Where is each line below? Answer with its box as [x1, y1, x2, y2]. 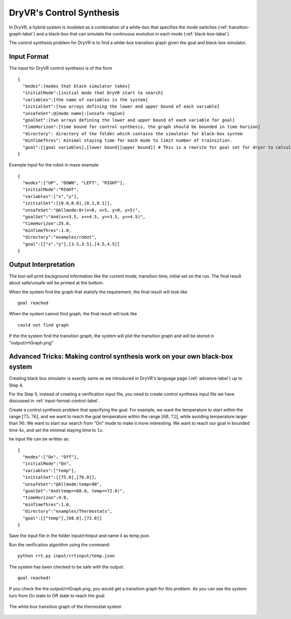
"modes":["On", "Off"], [22, 454, 80, 460]
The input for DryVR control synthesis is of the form [9, 65, 113, 71]
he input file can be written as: [9, 436, 70, 442]
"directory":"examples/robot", [22, 234, 97, 240]
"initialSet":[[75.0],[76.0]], [22, 474, 97, 480]
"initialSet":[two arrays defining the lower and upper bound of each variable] [22, 104, 220, 109]
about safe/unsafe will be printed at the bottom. [9, 280, 104, 286]
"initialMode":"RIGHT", [22, 187, 80, 193]
